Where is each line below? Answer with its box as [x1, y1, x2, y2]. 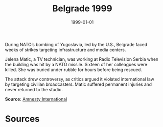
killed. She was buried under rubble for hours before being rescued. [5, 67, 142, 73]
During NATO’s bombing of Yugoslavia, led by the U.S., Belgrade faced [5, 41, 148, 47]
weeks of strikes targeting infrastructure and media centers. [5, 47, 126, 52]
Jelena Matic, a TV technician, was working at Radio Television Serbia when [5, 56, 159, 62]
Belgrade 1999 [52, 3, 113, 14]
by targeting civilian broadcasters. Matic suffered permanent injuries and [5, 81, 152, 87]
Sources [5, 113, 40, 125]
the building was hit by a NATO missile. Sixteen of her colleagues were [5, 61, 148, 67]
